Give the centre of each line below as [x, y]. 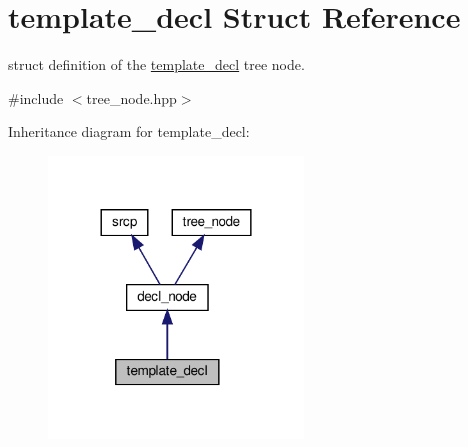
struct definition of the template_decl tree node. [156, 64]
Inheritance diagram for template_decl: [129, 131]
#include [36, 97]
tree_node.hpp [131, 97]
